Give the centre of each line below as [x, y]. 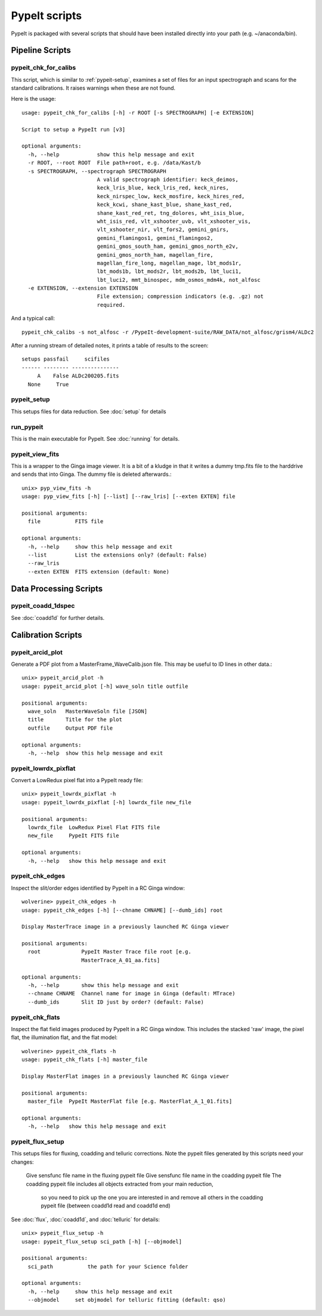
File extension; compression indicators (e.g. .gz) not [180, 296]
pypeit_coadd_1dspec [43, 606]
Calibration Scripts [47, 635]
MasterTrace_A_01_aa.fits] [121, 960]
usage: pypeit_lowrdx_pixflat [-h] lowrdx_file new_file [107, 802]
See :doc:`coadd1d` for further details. [58, 617]
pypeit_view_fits [35, 454]
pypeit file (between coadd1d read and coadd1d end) [106, 1206]
